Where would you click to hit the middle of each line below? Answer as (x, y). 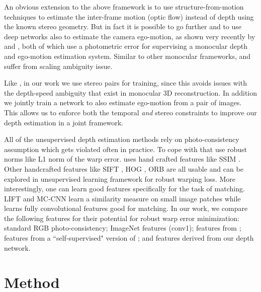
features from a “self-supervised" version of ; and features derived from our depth (129, 238)
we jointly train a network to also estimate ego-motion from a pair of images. (123, 102)
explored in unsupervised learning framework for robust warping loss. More (120, 178)
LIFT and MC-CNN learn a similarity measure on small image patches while (122, 198)
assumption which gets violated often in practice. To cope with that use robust (126, 149)
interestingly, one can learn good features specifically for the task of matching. (124, 189)
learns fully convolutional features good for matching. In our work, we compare (126, 208)
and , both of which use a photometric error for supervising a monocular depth (126, 46)
